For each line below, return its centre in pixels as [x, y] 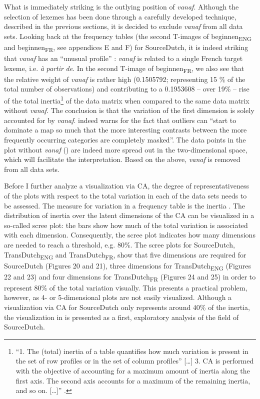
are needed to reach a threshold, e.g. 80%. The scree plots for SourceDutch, [119, 244]
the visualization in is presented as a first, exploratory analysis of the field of [121, 317]
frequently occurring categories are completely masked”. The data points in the [125, 139]
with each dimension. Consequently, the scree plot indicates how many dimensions [130, 235]
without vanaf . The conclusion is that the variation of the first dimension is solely [129, 110]
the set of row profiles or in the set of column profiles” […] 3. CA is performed [135, 361]
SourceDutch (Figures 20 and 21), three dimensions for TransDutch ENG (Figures [127, 266]
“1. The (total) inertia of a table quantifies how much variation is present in [132, 351]
